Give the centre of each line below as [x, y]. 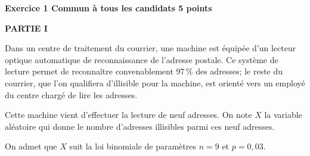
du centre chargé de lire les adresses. [71, 94]
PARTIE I [26, 28]
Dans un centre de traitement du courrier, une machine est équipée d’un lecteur [151, 48]
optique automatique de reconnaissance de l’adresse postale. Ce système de [142, 59]
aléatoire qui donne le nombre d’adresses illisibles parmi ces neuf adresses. [140, 126]
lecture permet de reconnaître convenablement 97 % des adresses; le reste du [144, 71]
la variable [283, 115]
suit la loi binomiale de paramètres [133, 146]
